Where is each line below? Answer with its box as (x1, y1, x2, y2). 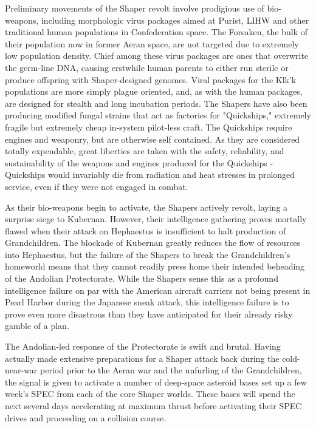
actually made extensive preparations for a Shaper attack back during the (5, 352, 280, 364)
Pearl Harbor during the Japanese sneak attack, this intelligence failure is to (5, 296, 289, 308)
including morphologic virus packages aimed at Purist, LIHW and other (41, 13, 309, 26)
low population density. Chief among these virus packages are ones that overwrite (5, 49, 309, 62)
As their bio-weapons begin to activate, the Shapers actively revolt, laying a (5, 200, 288, 213)
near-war (5, 364, 38, 376)
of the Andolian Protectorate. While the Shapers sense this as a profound (5, 272, 278, 285)
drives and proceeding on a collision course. (5, 411, 167, 424)
